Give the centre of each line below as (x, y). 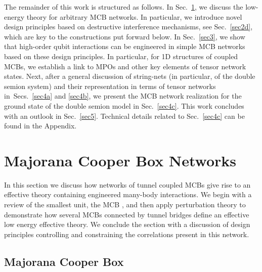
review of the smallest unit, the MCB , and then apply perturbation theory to (125, 205)
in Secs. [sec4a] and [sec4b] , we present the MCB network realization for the (123, 96)
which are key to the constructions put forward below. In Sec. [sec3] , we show (125, 36)
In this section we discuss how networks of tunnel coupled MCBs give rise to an (127, 184)
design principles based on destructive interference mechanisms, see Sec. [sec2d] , (128, 27)
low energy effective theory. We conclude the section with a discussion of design (127, 224)
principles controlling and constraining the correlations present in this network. (127, 234)
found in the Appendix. (40, 126)
